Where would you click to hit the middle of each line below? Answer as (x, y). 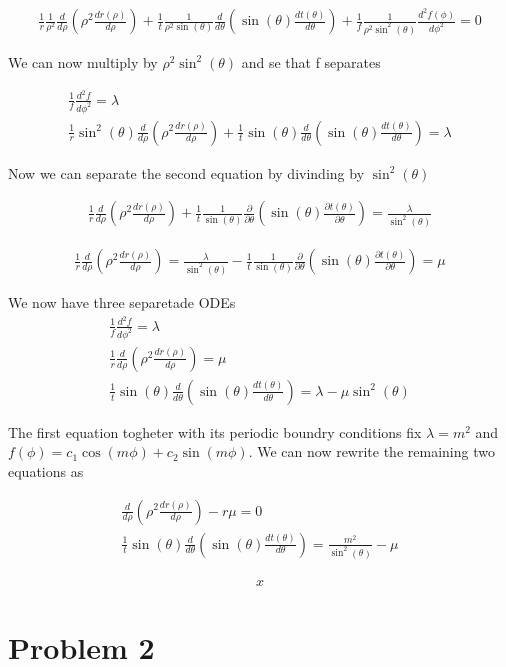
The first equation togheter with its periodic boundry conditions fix (215, 431)
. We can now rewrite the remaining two (371, 451)
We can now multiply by (83, 61)
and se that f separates (311, 61)
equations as (46, 470)
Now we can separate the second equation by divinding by (186, 172)
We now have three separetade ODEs (122, 302)
